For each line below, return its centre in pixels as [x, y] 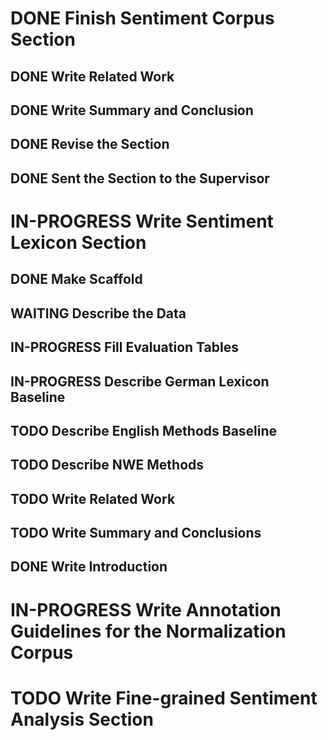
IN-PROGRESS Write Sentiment [142, 221]
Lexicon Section [78, 242]
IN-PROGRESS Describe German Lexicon [140, 381]
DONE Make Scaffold [76, 279]
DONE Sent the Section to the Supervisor [140, 178]
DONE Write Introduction [89, 567]
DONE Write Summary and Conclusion [132, 110]
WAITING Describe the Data [98, 313]
